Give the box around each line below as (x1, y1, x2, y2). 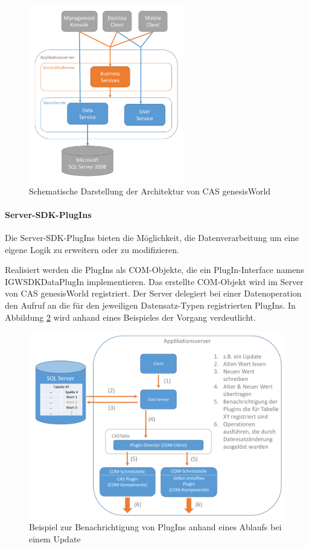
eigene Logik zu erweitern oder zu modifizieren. (5, 243, 179, 255)
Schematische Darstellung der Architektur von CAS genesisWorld (29, 184, 271, 197)
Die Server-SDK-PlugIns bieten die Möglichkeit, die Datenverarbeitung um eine (5, 231, 299, 243)
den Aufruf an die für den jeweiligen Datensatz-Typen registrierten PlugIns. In (5, 298, 296, 311)
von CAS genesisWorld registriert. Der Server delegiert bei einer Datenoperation (5, 287, 302, 300)
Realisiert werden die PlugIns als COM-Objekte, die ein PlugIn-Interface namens (5, 263, 304, 276)
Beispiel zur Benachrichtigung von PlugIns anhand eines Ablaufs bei (29, 521, 282, 533)
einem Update (29, 533, 81, 545)
